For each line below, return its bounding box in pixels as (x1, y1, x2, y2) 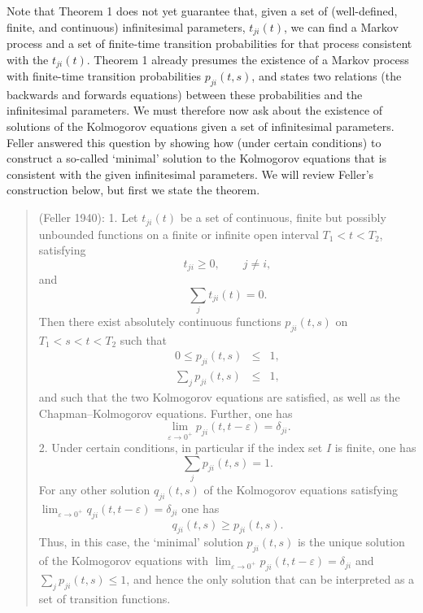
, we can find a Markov (284, 18, 399, 35)
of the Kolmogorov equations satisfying (203, 481, 399, 498)
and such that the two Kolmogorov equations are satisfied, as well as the (38, 389, 400, 406)
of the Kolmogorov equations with (38, 552, 208, 569)
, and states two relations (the (251, 67, 402, 85)
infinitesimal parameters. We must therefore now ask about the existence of (7, 102, 383, 119)
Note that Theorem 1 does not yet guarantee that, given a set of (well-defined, (7, 2, 398, 19)
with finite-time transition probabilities (7, 67, 202, 85)
